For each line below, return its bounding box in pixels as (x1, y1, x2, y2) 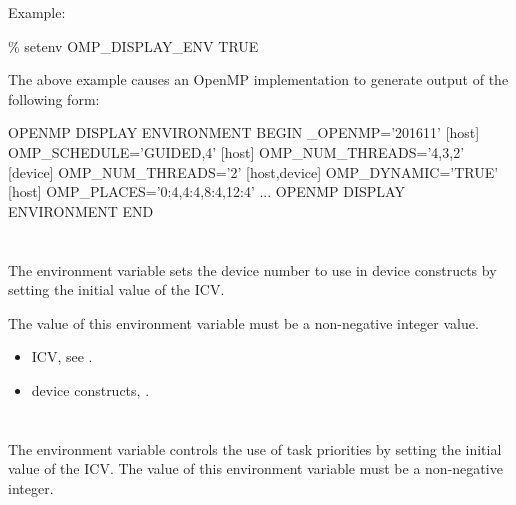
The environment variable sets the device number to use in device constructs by (8, 259, 497, 280)
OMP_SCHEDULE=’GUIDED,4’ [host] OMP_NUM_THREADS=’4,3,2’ (8, 141, 465, 162)
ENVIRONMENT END (8, 200, 154, 221)
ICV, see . (31, 346, 93, 367)
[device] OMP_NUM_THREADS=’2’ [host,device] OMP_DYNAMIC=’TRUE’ (8, 161, 499, 182)
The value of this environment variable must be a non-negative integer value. (8, 312, 479, 333)
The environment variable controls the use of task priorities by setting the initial (8, 438, 502, 459)
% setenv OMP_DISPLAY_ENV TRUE (8, 35, 259, 56)
